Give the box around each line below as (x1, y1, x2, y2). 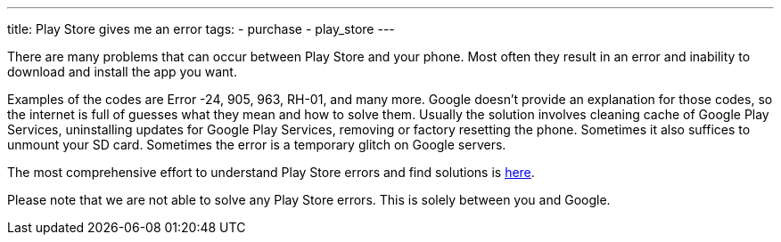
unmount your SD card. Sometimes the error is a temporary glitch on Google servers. (7, 137, 506, 152)
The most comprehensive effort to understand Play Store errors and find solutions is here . (7, 165, 535, 180)
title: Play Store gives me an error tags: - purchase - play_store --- (7, 21, 395, 36)
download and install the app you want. (7, 64, 237, 79)
